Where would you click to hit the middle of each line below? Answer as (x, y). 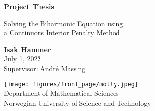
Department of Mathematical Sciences (61, 93)
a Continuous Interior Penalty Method (62, 33)
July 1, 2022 (22, 59)
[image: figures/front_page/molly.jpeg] (71, 84)
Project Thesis (29, 6)
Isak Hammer (28, 49)
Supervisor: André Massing (45, 68)
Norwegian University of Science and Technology (77, 102)
